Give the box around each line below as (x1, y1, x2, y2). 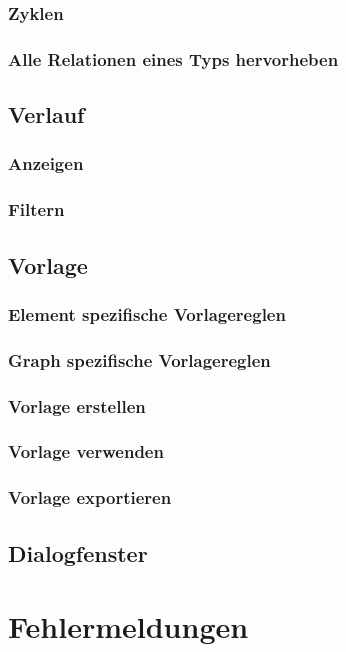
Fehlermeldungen (8, 606, 249, 647)
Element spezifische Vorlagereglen (8, 301, 286, 326)
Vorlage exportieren (8, 485, 172, 510)
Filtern (8, 197, 65, 222)
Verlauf (8, 99, 85, 130)
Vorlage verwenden (8, 439, 164, 464)
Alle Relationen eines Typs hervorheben (8, 46, 339, 71)
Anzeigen (8, 151, 84, 176)
